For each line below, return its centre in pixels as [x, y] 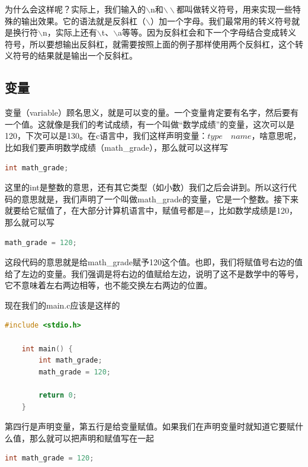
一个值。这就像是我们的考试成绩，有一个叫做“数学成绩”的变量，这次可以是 [150, 124]
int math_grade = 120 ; [49, 458]
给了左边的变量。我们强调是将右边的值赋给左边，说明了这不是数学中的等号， [154, 273]
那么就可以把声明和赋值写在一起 [92, 438]
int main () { [47, 349]
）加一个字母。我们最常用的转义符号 [221, 20]
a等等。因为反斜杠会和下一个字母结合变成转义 [207, 32]
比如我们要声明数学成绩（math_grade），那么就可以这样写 [116, 147]
